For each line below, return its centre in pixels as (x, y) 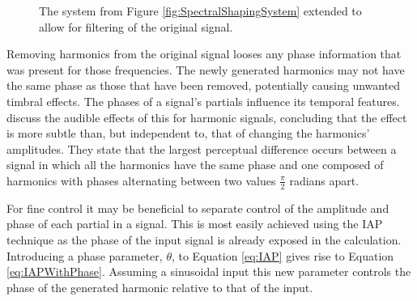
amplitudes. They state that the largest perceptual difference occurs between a (202, 148)
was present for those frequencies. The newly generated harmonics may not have (206, 69)
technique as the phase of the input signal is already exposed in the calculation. (204, 239)
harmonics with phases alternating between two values (141, 180)
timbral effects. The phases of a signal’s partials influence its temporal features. (203, 101)
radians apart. (324, 180)
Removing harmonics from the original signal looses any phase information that (204, 54)
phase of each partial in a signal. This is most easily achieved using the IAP (195, 224)
